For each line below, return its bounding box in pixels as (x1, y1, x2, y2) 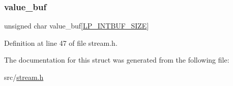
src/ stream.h (4, 72, 44, 82)
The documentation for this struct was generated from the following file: (4, 54, 229, 65)
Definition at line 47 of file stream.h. (4, 37, 118, 48)
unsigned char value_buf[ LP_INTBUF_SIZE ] (4, 20, 149, 31)
